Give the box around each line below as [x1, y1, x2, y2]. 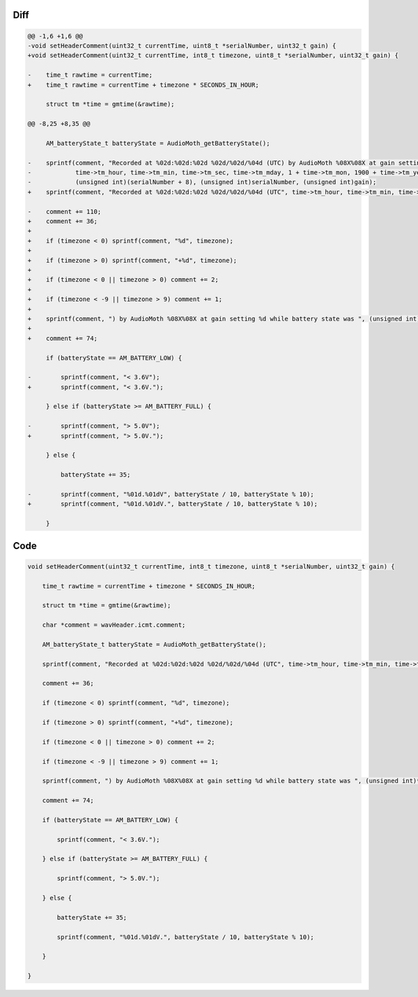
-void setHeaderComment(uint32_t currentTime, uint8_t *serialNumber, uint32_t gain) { [27, 42, 336, 49]
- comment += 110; [27, 208, 102, 215]
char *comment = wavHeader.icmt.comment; [42, 621, 186, 629]
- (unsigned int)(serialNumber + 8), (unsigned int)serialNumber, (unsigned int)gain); [27, 178, 377, 186]
